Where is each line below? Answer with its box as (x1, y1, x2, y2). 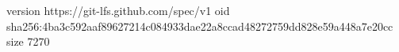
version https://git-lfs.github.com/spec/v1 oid (6, 2, 230, 18)
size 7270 (6, 33, 50, 50)
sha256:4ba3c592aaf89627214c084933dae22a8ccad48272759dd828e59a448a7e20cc (6, 17, 393, 34)
